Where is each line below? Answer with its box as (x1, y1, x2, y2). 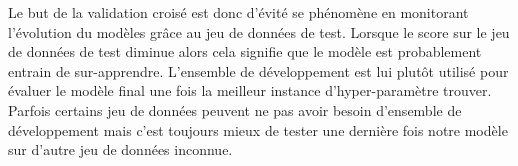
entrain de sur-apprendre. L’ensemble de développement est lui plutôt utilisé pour (8, 60, 509, 81)
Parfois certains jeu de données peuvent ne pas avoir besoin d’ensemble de (8, 99, 462, 120)
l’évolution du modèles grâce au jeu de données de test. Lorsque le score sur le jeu (8, 21, 510, 42)
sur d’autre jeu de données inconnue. (8, 139, 233, 160)
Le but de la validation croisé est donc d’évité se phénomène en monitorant (8, 2, 469, 22)
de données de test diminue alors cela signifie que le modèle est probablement (8, 41, 482, 62)
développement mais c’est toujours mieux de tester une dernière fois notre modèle (8, 119, 508, 140)
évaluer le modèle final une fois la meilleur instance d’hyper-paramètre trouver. (8, 80, 492, 101)
